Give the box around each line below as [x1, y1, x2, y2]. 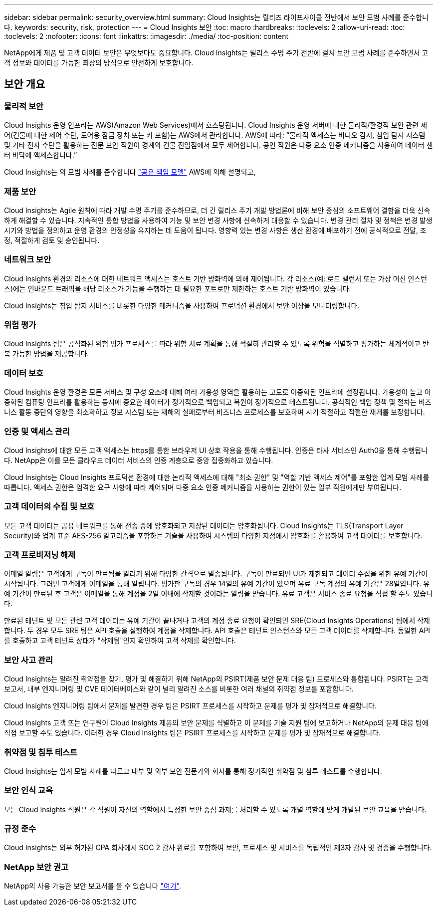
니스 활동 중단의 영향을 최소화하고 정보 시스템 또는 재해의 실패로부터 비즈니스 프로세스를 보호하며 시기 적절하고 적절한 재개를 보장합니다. [4, 408, 425, 417]
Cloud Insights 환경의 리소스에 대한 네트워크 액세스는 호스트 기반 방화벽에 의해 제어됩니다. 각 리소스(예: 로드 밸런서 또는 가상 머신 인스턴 [4, 274, 428, 283]
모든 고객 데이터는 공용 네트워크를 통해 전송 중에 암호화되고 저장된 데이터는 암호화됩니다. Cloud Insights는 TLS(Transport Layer [4, 521, 404, 530]
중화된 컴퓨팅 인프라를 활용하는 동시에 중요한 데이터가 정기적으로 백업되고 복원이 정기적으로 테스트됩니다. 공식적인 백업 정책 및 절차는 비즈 [4, 398, 432, 407]
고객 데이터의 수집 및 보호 [4, 501, 95, 512]
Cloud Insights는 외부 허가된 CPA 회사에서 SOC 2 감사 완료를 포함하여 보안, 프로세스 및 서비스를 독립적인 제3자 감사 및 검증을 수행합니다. [4, 843, 432, 852]
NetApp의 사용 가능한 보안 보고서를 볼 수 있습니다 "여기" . [4, 882, 182, 891]
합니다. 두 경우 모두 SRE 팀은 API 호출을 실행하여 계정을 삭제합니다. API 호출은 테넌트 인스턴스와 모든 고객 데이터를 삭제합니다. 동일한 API [4, 626, 431, 635]
